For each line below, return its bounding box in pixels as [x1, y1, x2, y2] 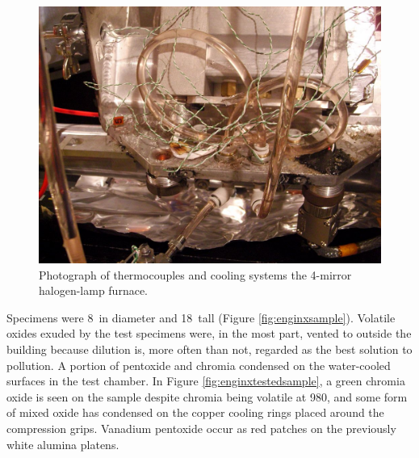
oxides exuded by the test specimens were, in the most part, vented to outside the [6, 325, 412, 342]
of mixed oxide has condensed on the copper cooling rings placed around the [6, 404, 384, 421]
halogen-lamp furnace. [39, 282, 149, 299]
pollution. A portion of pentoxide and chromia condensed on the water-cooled [6, 356, 391, 373]
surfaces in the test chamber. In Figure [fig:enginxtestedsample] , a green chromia [6, 372, 405, 389]
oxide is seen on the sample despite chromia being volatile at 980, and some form [6, 388, 408, 405]
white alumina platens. [6, 435, 119, 452]
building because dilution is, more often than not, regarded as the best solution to [6, 340, 413, 357]
